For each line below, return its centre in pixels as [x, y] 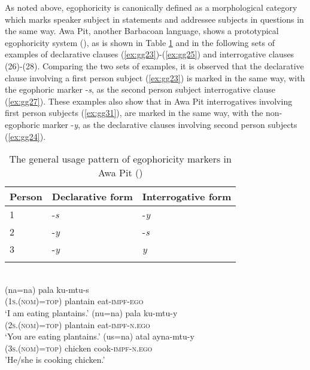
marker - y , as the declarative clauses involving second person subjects [170, 124]
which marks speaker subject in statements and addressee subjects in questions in [154, 19]
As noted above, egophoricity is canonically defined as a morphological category [151, 7]
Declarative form [92, 197]
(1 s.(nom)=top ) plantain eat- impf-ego [74, 301]
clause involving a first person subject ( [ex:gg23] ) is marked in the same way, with [155, 77]
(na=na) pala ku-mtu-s [47, 289]
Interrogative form [187, 197]
